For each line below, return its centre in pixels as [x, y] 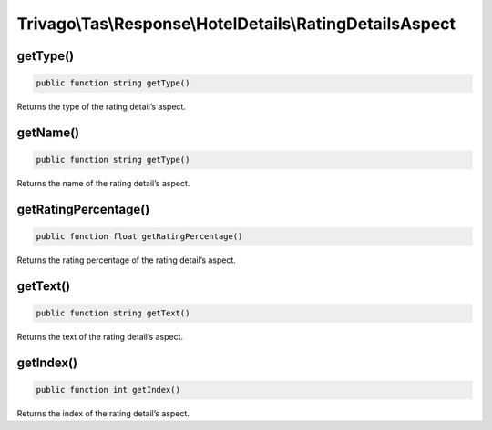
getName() [48, 132]
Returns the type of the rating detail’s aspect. [102, 107]
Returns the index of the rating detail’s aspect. [103, 414]
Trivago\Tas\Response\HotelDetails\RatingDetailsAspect [236, 24]
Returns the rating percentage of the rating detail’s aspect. [127, 260]
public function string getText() [113, 313]
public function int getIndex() [108, 390]
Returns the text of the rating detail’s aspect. [100, 337]
